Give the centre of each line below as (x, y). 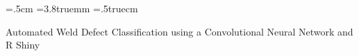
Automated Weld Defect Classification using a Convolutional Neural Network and (179, 31)
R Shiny (23, 45)
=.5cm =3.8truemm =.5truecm (72, 8)
